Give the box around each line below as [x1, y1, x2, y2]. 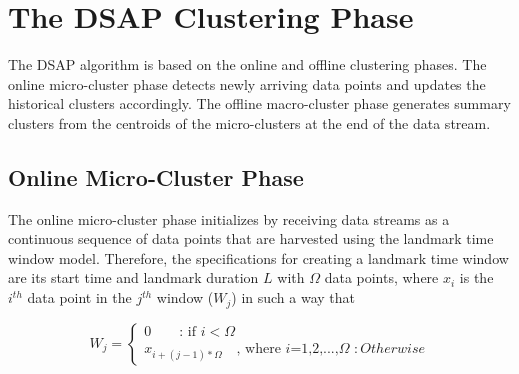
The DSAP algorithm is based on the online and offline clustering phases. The [8, 54, 487, 75]
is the [459, 267, 494, 288]
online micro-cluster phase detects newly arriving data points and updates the [8, 73, 486, 94]
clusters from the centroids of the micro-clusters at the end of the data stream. [8, 112, 491, 133]
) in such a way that [231, 287, 356, 308]
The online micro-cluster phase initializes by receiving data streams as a [8, 208, 450, 229]
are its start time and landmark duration [8, 267, 259, 288]
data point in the [27, 287, 132, 308]
